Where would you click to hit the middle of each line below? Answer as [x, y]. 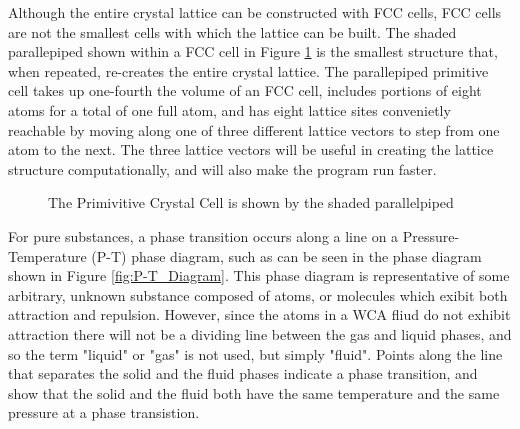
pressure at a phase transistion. [104, 412]
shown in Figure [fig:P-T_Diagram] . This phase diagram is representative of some [259, 275]
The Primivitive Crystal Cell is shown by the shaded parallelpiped [251, 202]
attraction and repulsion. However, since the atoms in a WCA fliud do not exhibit [259, 314]
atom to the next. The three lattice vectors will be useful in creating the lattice [251, 149]
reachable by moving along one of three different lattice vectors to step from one [254, 129]
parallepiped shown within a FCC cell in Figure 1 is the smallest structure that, [253, 51]
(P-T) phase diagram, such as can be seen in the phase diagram [286, 255]
